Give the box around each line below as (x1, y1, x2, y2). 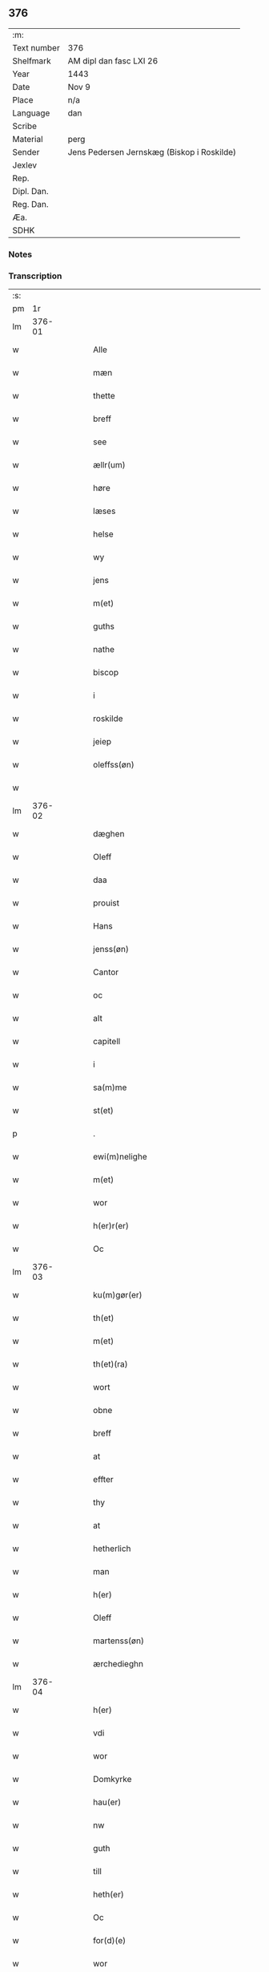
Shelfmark (12, 55, 51, 67)
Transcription (8, 270, 62, 281)
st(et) (93, 1105, 114, 1116)
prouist (93, 897, 120, 909)
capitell (93, 1036, 121, 1047)
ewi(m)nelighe (93, 1151, 147, 1162)
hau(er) (93, 1796, 122, 1808)
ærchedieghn (93, 1658, 144, 1670)
